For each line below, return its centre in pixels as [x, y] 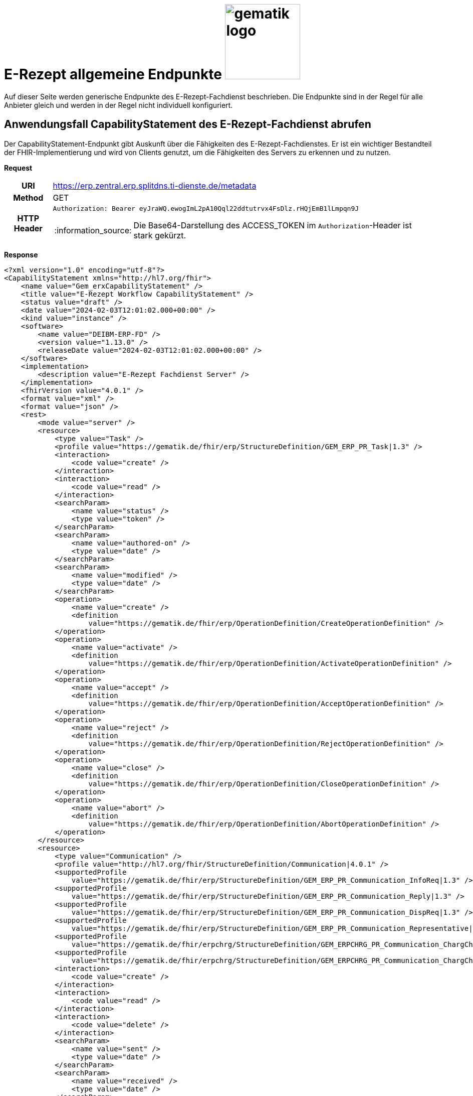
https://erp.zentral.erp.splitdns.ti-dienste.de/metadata [155, 185]
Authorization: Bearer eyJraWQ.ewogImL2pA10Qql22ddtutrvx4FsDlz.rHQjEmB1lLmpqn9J [206, 208]
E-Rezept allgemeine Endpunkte [113, 74]
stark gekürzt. [160, 235]
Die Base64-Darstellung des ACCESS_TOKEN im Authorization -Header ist [273, 225]
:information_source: [93, 230]
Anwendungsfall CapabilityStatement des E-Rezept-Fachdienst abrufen [188, 124]
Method [28, 197]
